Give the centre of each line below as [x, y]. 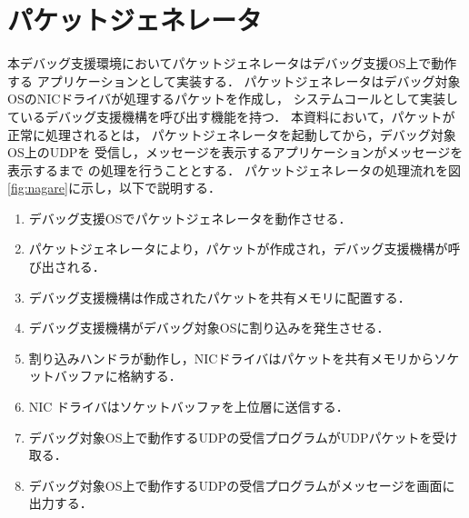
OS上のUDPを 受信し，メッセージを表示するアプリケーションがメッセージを [235, 152]
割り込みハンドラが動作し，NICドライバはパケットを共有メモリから [231, 358]
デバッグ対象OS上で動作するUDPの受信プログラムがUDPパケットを [230, 437]
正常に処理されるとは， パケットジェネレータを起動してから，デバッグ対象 [232, 134]
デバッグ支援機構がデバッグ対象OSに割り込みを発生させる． [209, 328]
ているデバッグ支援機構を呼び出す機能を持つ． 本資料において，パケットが [231, 116]
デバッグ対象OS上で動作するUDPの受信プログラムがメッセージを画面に [242, 485]
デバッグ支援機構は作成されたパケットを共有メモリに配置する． [220, 297]
